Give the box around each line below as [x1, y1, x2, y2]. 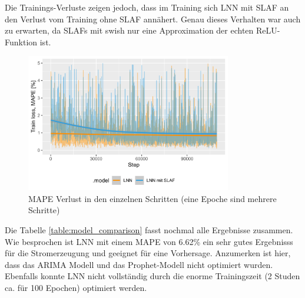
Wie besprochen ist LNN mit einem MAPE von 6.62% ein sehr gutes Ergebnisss [5, 235, 293, 247]
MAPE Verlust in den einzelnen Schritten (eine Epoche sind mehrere [28, 192, 277, 204]
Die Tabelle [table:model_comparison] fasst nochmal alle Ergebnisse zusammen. [5, 224, 293, 236]
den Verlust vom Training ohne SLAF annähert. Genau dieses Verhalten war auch [5, 12, 301, 25]
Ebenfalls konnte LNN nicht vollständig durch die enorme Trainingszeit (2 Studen [5, 270, 300, 282]
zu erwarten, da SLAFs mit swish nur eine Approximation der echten [5, 24, 254, 37]
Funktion [5, 35, 38, 48]
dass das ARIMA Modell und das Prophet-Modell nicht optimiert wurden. [5, 258, 273, 270]
